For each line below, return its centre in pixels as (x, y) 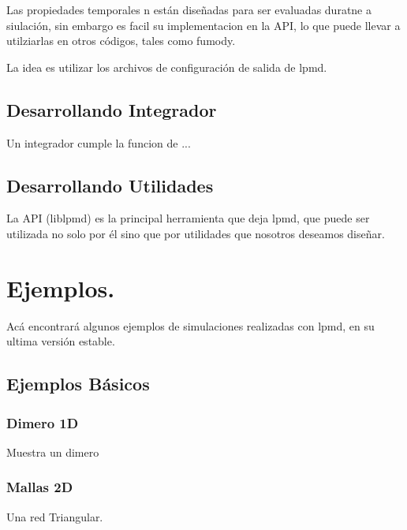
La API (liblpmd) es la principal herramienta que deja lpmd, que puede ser (188, 218)
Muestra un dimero (53, 452)
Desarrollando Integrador (112, 109)
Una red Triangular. (55, 516)
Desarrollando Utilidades (110, 185)
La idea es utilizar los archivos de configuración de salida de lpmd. (167, 67)
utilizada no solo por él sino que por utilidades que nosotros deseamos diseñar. (196, 233)
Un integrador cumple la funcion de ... (99, 142)
